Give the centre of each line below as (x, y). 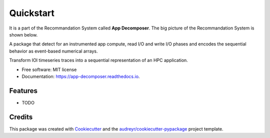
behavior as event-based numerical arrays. (53, 51)
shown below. (23, 34)
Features (23, 91)
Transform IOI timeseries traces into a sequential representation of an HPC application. (99, 60)
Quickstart (32, 13)
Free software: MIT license (49, 69)
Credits (21, 117)
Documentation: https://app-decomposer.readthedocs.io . (81, 76)
